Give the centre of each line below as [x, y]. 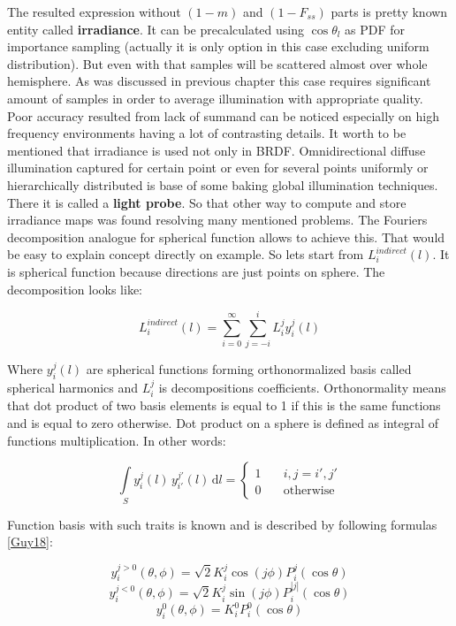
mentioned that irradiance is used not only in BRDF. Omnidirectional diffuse [217, 150]
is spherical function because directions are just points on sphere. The [196, 271]
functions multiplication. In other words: [117, 440]
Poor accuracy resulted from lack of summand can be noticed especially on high [224, 115]
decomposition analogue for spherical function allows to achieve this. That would [226, 237]
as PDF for [375, 29]
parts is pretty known [389, 11]
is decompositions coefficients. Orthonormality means [302, 388]
